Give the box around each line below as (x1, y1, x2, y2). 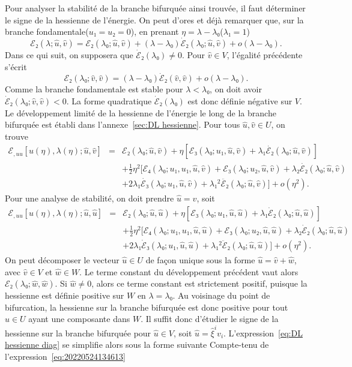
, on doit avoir (210, 83, 262, 95)
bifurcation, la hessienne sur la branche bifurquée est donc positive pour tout (5, 300, 288, 313)
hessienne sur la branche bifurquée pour (5, 326, 151, 339)
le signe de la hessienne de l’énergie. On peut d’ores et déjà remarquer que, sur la (5, 13, 304, 26)
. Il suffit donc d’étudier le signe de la (141, 312, 279, 325)
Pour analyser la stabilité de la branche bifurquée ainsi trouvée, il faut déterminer (5, 2, 306, 14)
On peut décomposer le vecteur (5, 254, 120, 266)
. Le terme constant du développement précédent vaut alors (79, 265, 299, 278)
